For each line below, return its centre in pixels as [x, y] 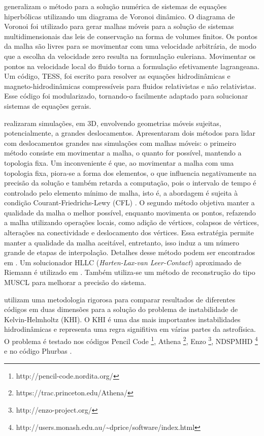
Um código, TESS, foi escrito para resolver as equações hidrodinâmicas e [117, 76]
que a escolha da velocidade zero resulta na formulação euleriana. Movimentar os [130, 56]
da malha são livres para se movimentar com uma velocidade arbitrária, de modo [130, 46]
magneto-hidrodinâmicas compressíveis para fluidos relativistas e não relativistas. [130, 86]
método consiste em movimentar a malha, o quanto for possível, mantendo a [123, 153]
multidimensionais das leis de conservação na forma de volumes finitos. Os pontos [131, 36]
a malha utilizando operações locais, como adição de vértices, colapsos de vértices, [131, 222]
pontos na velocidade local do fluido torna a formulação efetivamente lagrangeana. [132, 66]
